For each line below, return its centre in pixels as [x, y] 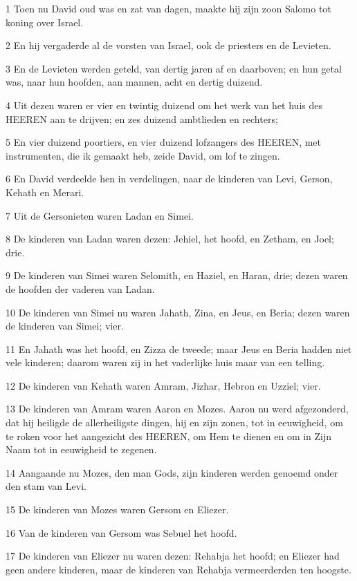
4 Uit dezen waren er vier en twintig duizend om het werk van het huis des [164, 105]
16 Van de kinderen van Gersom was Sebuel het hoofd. [121, 532]
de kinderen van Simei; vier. [65, 326]
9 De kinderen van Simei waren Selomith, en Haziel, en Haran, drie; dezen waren [177, 275]
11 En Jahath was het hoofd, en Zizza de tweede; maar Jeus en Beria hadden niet [179, 349]
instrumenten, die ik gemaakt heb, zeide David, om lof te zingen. [143, 155]
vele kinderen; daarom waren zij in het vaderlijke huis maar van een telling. [165, 362]
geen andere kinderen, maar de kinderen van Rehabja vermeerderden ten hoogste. [178, 569]
